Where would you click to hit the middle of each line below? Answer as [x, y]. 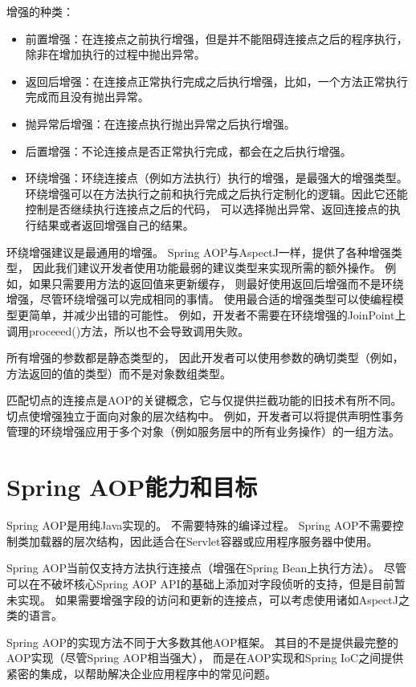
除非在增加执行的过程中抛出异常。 [115, 54]
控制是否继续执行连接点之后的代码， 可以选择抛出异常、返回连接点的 [207, 209]
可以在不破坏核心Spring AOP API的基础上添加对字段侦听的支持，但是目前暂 [206, 583]
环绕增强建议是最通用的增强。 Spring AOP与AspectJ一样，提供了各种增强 [199, 252]
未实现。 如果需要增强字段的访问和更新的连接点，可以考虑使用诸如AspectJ [202, 599]
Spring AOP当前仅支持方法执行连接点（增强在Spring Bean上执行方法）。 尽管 [206, 568]
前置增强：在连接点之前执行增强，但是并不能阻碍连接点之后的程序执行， [216, 38]
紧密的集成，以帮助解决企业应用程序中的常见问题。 [141, 673]
